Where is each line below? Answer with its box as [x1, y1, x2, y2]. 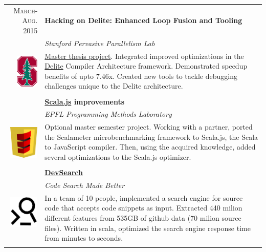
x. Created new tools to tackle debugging [108, 70, 237, 81]
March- [13, 5, 38, 15]
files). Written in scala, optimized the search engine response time [45, 222, 251, 233]
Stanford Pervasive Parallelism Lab [45, 37, 155, 48]
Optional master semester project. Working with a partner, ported [45, 121, 253, 132]
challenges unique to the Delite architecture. [45, 80, 183, 91]
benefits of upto [45, 70, 94, 81]
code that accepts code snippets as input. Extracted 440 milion [45, 202, 242, 213]
